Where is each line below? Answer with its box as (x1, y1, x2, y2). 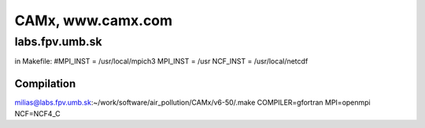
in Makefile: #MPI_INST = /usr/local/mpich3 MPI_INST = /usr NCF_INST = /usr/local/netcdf (14, 57, 309, 66)
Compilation (14, 77, 76, 90)
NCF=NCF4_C (14, 108, 61, 118)
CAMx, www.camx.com (14, 12, 173, 29)
